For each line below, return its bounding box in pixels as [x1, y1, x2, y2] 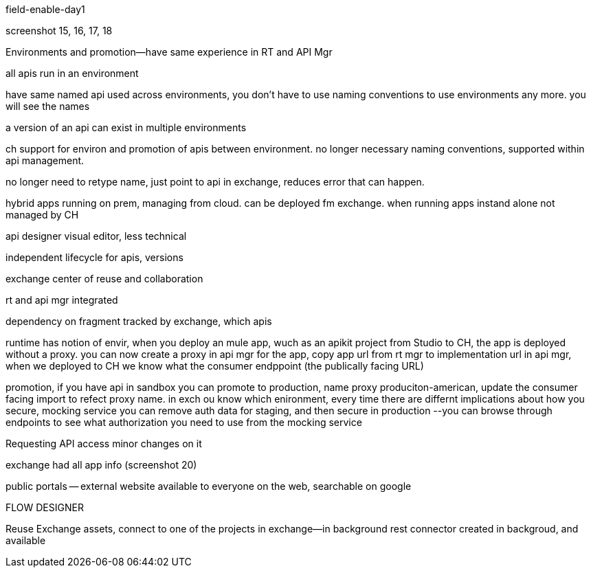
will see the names [5, 100, 90, 112]
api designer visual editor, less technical [5, 230, 187, 242]
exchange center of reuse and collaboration [5, 273, 203, 284]
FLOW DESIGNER [5, 502, 84, 513]
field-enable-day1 [5, 3, 85, 15]
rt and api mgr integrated [5, 294, 118, 306]
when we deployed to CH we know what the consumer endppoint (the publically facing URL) [5, 360, 424, 372]
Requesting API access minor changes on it [5, 438, 202, 449]
